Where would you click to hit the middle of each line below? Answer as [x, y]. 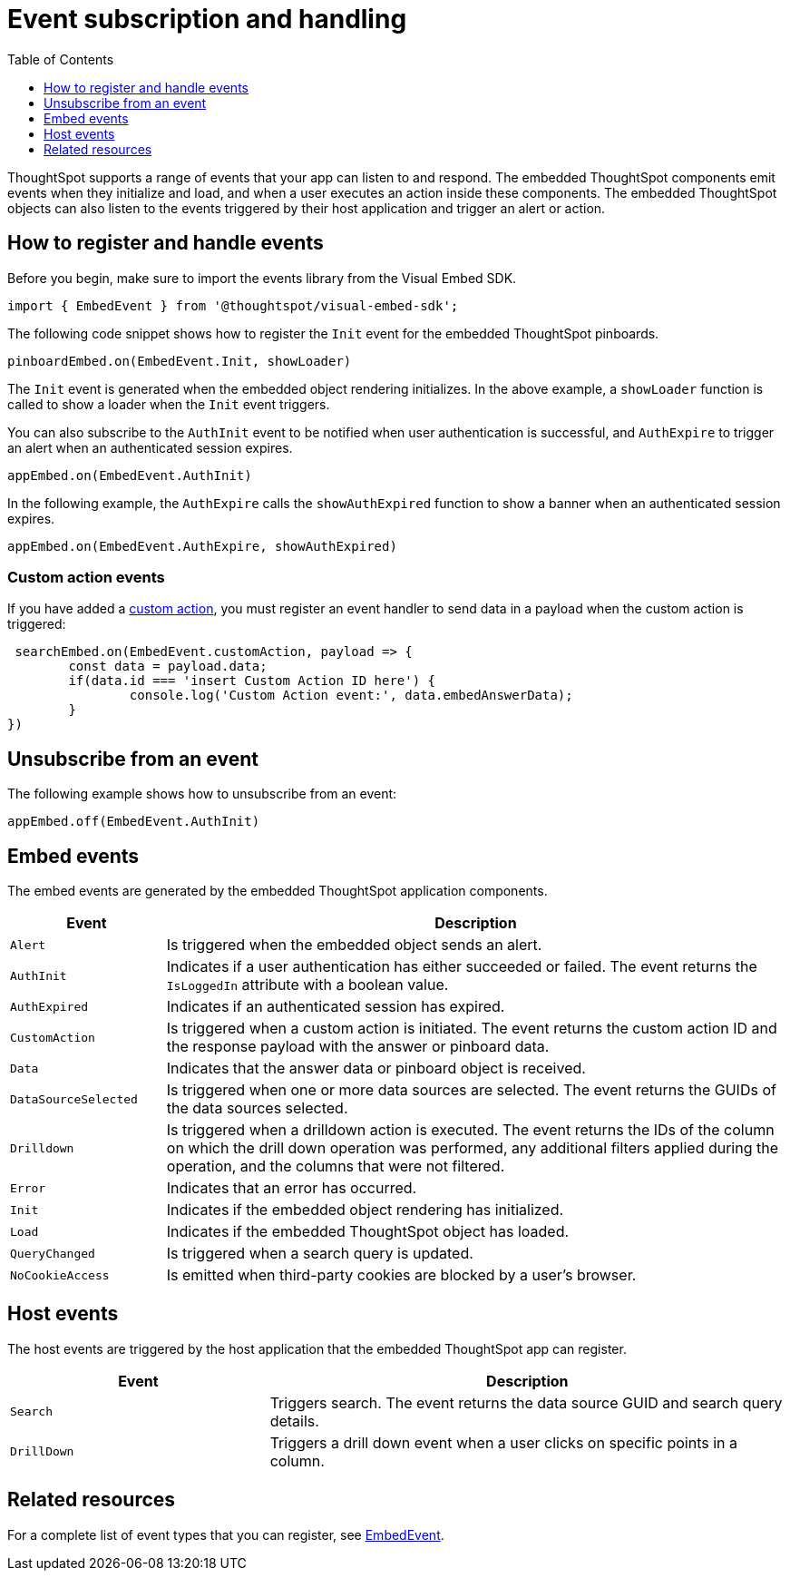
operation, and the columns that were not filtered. [336, 1166]
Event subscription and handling [207, 19]
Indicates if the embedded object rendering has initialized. [365, 1210]
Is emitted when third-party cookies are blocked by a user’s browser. [401, 1275]
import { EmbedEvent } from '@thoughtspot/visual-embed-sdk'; [233, 305]
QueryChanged [53, 1253]
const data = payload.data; [168, 666]
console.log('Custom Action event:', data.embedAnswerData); [351, 696]
